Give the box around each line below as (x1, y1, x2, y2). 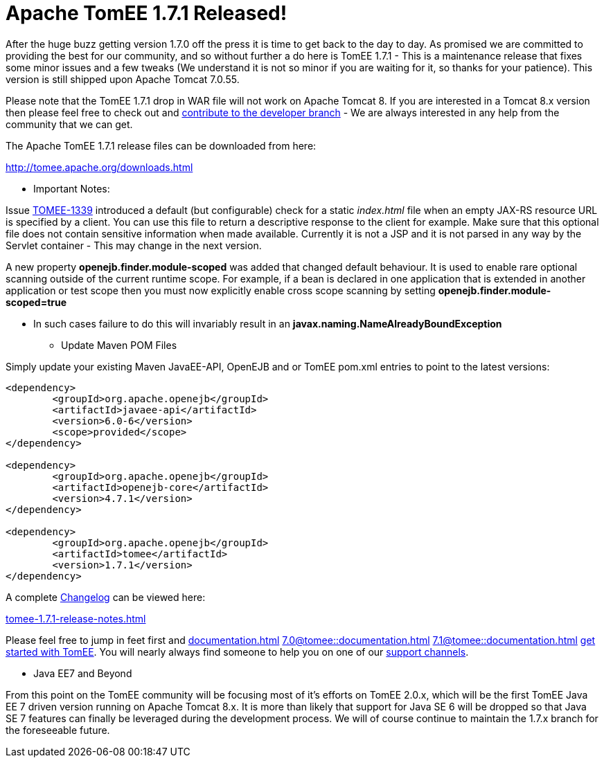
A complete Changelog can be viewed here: (6, 591, 206, 603)
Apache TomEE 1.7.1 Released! (6, 1, 287, 25)
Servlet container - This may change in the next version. (6, 239, 262, 251)
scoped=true (6, 296, 67, 308)
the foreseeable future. (6, 724, 110, 736)
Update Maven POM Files (61, 339, 177, 351)
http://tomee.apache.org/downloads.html (6, 161, 193, 173)
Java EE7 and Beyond (33, 667, 132, 679)
